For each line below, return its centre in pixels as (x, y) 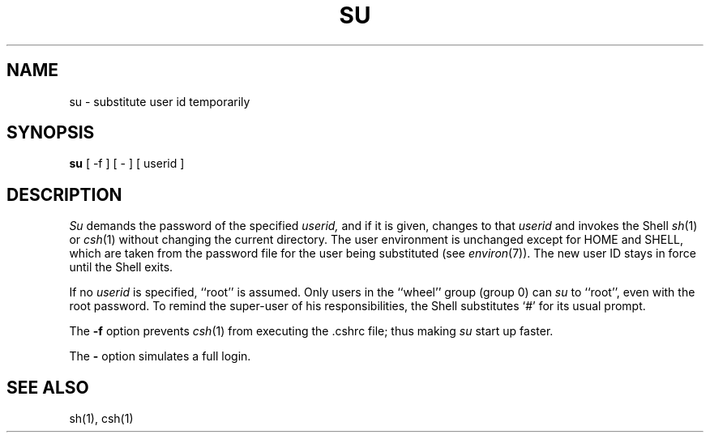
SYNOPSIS (51, 133)
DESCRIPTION (64, 194)
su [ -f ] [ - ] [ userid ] (127, 164)
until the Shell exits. (121, 267)
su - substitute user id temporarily (160, 101)
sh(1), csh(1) (101, 419)
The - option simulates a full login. (160, 356)
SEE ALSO (48, 387)
